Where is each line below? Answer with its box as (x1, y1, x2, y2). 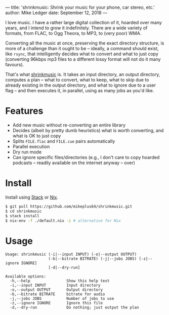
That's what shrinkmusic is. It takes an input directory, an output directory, (5, 71, 160, 77)
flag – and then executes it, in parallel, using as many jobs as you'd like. (5, 88, 154, 93)
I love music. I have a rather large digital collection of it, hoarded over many (5, 20, 162, 25)
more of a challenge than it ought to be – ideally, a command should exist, (5, 46, 159, 51)
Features (5, 105, 44, 117)
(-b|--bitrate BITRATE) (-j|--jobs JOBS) (48, 256, 137, 261)
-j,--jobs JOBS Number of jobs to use (10, 296, 114, 301)
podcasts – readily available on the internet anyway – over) (12, 160, 136, 166)
